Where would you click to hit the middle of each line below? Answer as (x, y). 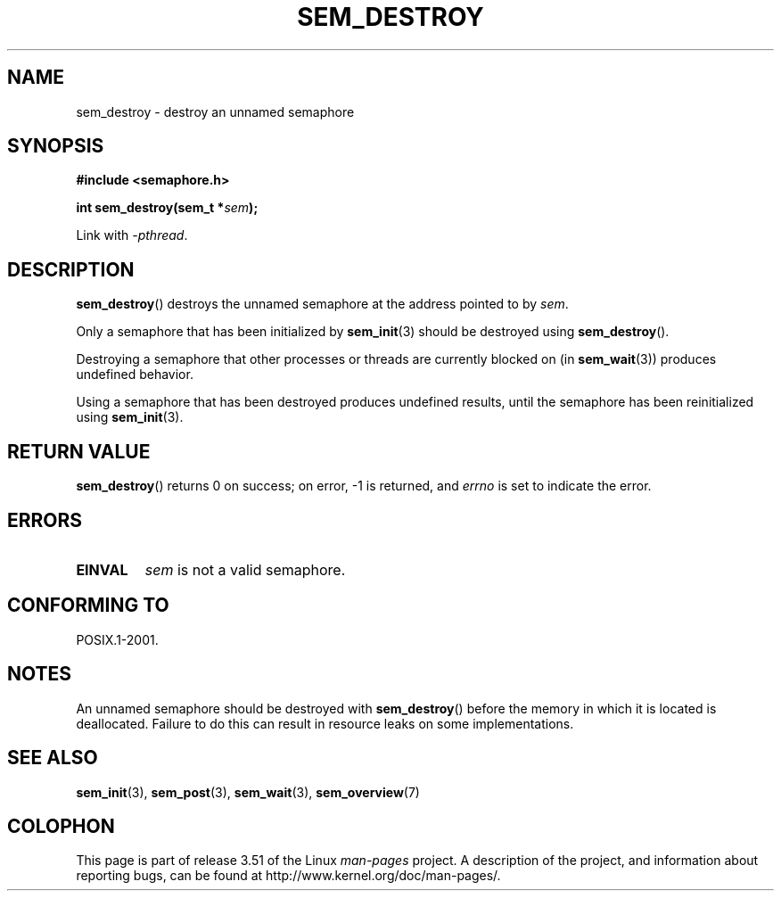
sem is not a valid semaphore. (245, 569)
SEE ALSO (53, 758)
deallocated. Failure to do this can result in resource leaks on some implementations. (325, 723)
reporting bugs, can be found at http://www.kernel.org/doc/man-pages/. (288, 876)
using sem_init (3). (130, 417)
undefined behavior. (135, 375)
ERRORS (45, 520)
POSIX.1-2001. (117, 639)
